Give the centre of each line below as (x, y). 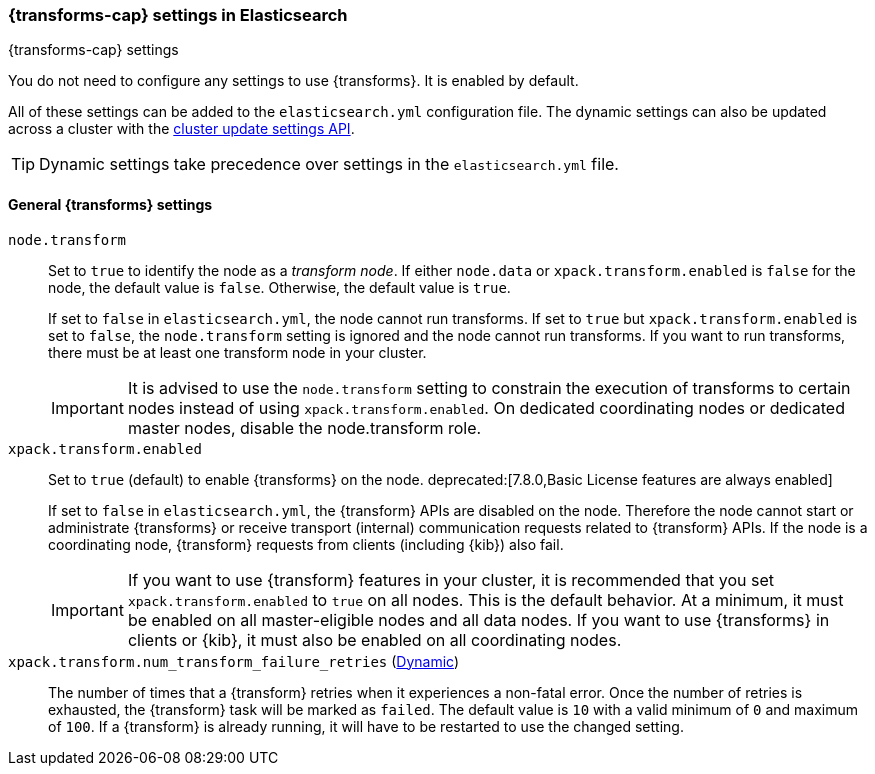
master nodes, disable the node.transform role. (304, 427)
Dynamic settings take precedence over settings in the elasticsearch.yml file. (329, 164)
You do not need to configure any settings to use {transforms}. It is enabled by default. (293, 81)
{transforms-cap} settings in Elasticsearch (178, 15)
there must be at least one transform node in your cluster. (237, 352)
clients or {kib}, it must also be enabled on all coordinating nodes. (374, 639)
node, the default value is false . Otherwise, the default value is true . (279, 287)
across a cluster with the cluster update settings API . (181, 129)
